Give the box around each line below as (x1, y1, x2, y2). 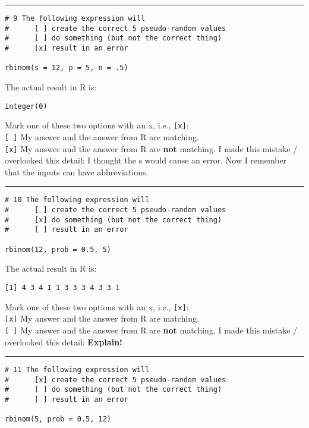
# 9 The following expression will (5, 14, 146, 23)
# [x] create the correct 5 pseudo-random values (5, 375, 226, 384)
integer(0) (5, 102, 48, 111)
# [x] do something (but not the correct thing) (5, 215, 222, 224)
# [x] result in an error (5, 43, 128, 52)
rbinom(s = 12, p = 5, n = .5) (5, 64, 128, 73)
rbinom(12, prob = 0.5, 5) (5, 245, 111, 254)
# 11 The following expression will (5, 366, 150, 374)
